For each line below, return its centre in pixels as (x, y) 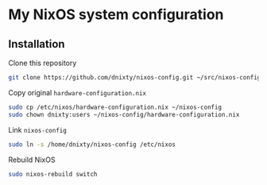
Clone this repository (43, 63)
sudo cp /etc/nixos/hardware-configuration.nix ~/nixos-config (115, 107)
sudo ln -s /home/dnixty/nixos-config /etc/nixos (92, 145)
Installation (37, 44)
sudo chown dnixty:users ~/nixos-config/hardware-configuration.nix (124, 114)
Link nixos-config (38, 129)
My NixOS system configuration (116, 15)
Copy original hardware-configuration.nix (77, 92)
